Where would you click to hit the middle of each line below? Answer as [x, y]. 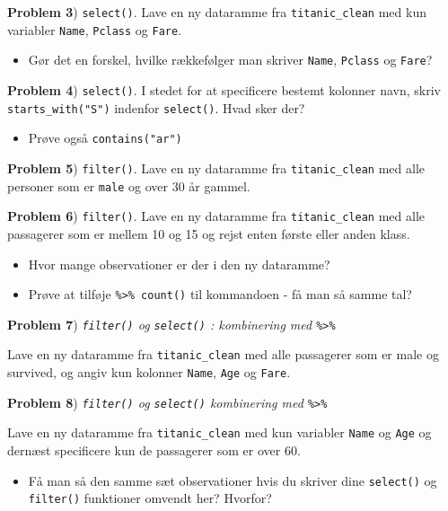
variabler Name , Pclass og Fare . [95, 29]
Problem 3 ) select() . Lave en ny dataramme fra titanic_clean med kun [217, 12]
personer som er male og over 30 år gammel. [129, 185]
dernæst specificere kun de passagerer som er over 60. [154, 450]
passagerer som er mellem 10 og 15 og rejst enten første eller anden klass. [209, 233]
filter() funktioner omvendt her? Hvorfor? [150, 498]
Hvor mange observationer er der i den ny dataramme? [179, 264]
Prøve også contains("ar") [105, 138]
